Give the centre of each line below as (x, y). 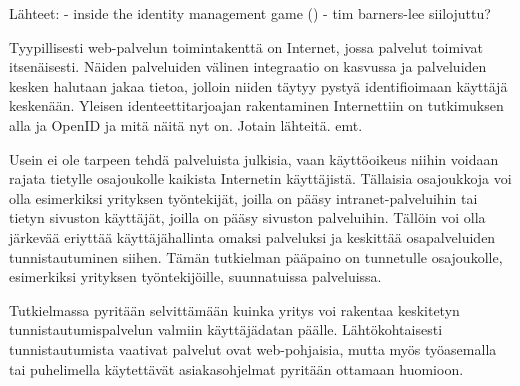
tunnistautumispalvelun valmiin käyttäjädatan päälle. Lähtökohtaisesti (226, 329)
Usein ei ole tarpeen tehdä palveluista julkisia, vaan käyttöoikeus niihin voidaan (254, 158)
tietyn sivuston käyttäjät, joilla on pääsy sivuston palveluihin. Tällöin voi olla (247, 217)
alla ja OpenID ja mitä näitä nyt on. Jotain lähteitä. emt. (186, 124)
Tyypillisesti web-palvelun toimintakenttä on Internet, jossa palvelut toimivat (246, 46)
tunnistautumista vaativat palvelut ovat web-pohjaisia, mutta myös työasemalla (253, 348)
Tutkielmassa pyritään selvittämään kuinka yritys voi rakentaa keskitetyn (234, 309)
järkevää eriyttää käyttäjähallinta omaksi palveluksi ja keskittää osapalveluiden (252, 236)
